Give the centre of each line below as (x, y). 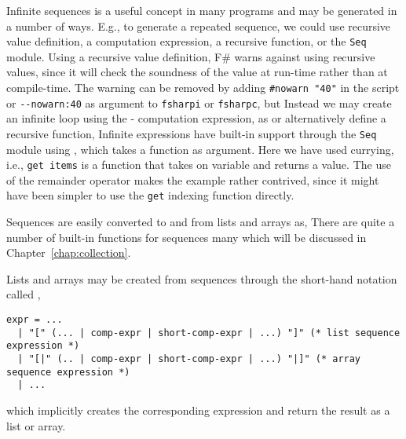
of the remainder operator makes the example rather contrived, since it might (193, 179)
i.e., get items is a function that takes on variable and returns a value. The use (199, 165)
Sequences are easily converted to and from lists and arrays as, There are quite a (201, 222)
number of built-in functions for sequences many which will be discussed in (187, 237)
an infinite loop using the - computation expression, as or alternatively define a (196, 118)
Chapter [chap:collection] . (69, 252)
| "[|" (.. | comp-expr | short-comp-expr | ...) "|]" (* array (189, 359)
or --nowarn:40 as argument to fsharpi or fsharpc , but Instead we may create (199, 102)
